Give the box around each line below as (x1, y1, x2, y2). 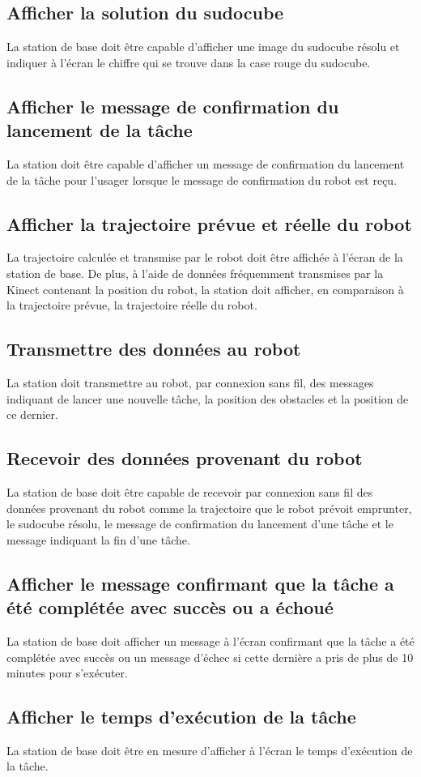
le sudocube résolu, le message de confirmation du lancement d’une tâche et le (6, 515, 393, 532)
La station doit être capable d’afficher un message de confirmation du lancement (6, 155, 405, 172)
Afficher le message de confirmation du (6, 93, 339, 118)
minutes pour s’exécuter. (6, 664, 128, 681)
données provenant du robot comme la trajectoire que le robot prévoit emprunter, (6, 499, 412, 516)
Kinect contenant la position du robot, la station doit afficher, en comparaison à (6, 280, 404, 297)
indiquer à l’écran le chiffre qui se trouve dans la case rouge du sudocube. (6, 53, 371, 70)
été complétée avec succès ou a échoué (6, 595, 334, 620)
